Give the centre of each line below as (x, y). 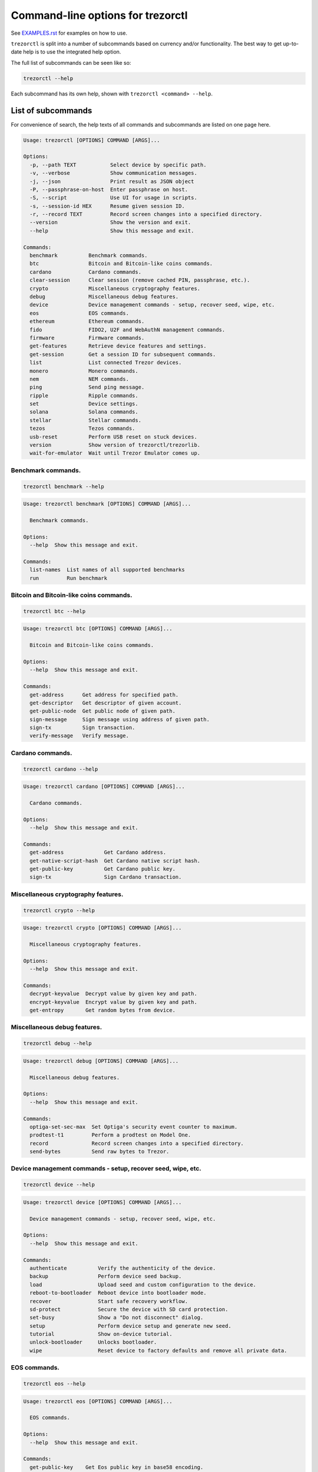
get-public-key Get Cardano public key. (103, 869)
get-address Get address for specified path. (104, 694)
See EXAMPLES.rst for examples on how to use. (69, 33)
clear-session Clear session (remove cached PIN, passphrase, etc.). (140, 280)
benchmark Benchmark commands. (89, 256)
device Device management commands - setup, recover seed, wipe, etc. (152, 305)
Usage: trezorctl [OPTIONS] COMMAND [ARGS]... (92, 140)
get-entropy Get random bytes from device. (103, 1010)
